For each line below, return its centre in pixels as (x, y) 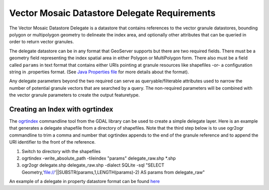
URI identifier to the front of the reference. (52, 142)
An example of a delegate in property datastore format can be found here (84, 182)
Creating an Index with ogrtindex (61, 109)
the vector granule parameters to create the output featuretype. (74, 95)
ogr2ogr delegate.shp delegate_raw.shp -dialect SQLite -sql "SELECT (93, 165)
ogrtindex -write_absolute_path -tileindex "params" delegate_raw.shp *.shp (99, 158)
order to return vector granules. (42, 42)
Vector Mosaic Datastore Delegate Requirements (113, 13)
